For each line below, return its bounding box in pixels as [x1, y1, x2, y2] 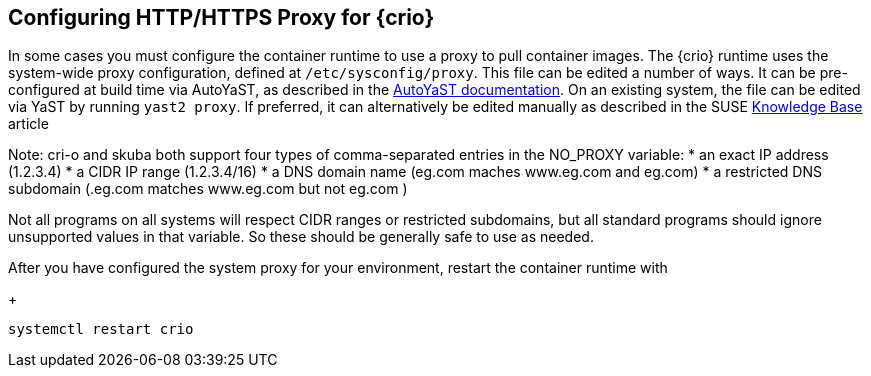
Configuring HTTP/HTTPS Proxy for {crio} [8, 5, 435, 30]
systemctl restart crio [8, 321, 194, 338]
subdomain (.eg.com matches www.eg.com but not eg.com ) [8, 180, 408, 198]
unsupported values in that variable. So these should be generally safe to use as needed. [8, 228, 594, 246]
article [8, 115, 49, 133]
